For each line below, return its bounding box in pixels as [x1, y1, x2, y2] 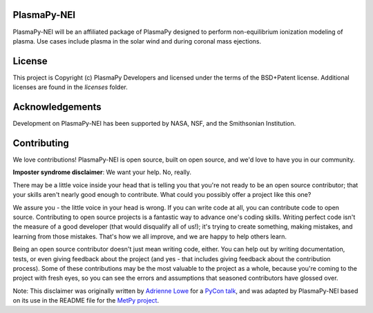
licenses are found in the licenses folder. [12, 83, 128, 91]
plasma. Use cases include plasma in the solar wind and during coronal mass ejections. [12, 37, 262, 45]
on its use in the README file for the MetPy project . [12, 296, 159, 305]
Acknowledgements [12, 101, 102, 113]
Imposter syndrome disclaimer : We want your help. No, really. [12, 168, 192, 176]
